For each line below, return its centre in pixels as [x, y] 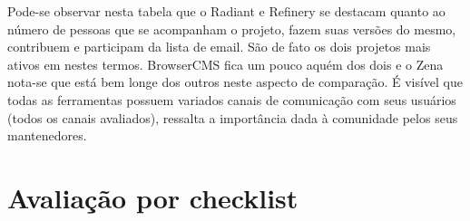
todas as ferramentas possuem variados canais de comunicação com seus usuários [232, 99]
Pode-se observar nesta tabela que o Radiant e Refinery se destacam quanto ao [226, 11]
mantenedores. [47, 135]
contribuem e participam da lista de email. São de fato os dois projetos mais [219, 47]
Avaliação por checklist [153, 197]
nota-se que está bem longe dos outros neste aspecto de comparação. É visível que [235, 82]
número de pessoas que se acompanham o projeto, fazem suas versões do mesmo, [232, 29]
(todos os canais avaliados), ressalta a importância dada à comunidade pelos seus [233, 117]
